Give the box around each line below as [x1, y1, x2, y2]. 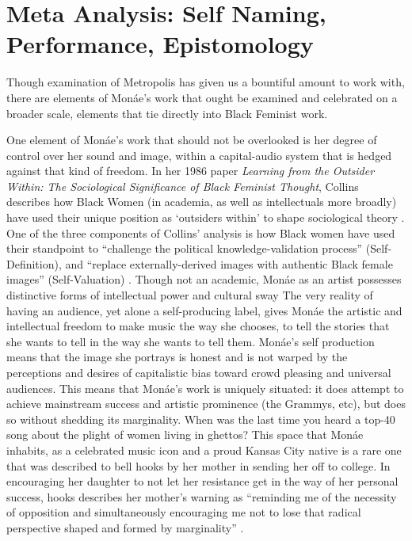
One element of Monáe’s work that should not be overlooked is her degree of [6, 131, 377, 148]
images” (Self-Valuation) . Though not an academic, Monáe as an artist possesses [6, 271, 402, 288]
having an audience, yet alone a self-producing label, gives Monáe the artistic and [6, 302, 402, 318]
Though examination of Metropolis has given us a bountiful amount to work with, [6, 74, 405, 90]
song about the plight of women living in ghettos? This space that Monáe [6, 426, 364, 443]
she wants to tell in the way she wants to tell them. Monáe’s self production [6, 333, 375, 349]
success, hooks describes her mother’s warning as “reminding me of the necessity [6, 488, 397, 505]
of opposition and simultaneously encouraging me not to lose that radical [6, 504, 361, 520]
